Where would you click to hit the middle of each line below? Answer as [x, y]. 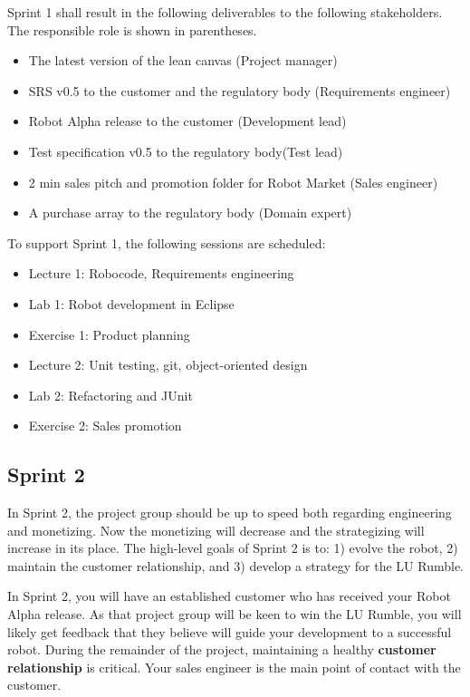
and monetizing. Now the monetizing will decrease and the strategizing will [216, 530]
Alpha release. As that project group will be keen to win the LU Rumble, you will [235, 614]
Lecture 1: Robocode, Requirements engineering [161, 273]
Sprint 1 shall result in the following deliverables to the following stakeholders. [225, 12]
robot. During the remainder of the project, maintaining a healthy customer [222, 649]
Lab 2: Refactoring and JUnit [110, 395]
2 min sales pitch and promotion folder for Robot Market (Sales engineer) [233, 182]
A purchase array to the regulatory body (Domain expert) [190, 213]
